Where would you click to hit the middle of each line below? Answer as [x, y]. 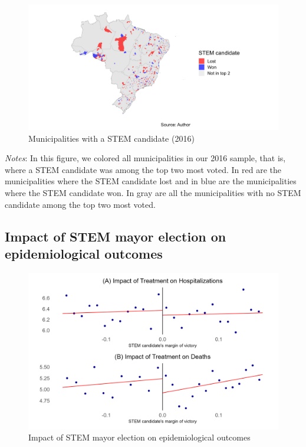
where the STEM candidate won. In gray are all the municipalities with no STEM [153, 192]
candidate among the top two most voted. [80, 204]
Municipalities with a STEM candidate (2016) [111, 138]
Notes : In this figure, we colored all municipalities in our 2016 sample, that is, [145, 158]
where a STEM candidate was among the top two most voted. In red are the [143, 169]
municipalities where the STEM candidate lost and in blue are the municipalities [151, 181]
